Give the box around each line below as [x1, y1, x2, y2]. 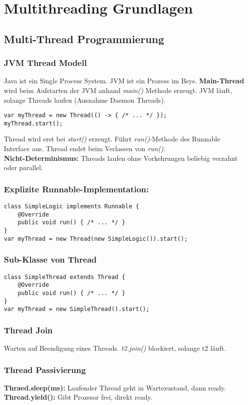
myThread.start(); [4, 120, 63, 127]
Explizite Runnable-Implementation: [4, 183, 149, 195]
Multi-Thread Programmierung [4, 31, 164, 46]
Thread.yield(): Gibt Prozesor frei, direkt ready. [4, 392, 153, 402]
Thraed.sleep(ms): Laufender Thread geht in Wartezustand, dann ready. [4, 382, 226, 392]
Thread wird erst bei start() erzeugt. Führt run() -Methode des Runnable [4, 134, 220, 144]
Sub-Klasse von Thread [4, 253, 97, 265]
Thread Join [4, 324, 53, 336]
